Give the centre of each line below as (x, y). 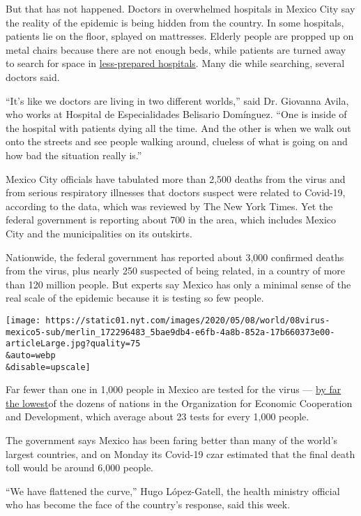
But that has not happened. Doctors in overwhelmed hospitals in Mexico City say (180, 8)
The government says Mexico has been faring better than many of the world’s (172, 440)
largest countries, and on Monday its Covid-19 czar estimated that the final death (180, 454)
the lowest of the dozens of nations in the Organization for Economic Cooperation (179, 403)
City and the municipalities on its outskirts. (99, 233)
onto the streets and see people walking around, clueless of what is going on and (177, 141)
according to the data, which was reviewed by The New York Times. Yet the (169, 206)
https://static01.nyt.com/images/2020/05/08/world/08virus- (188, 320)
